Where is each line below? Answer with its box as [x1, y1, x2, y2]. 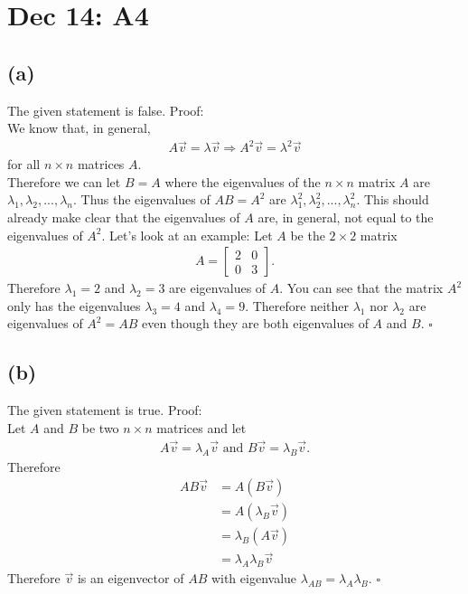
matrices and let [156, 418, 247, 437]
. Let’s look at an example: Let [101, 225, 273, 244]
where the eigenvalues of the [164, 172, 321, 191]
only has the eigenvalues [7, 296, 141, 315]
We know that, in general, [7, 118, 151, 137]
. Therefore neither [245, 296, 349, 315]
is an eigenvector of [77, 569, 184, 588]
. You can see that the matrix [279, 278, 444, 297]
